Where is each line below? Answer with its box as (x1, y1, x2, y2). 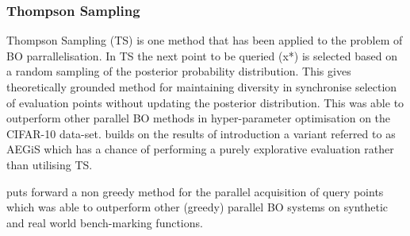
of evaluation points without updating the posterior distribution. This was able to (6, 94, 404, 110)
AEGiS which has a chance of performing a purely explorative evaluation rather (6, 141, 394, 157)
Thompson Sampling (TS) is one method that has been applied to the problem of (6, 32, 403, 48)
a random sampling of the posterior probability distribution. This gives (6, 63, 351, 79)
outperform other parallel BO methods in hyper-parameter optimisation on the (6, 110, 391, 126)
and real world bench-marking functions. (6, 214, 203, 230)
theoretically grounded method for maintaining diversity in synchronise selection (6, 79, 397, 95)
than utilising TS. (6, 156, 93, 172)
